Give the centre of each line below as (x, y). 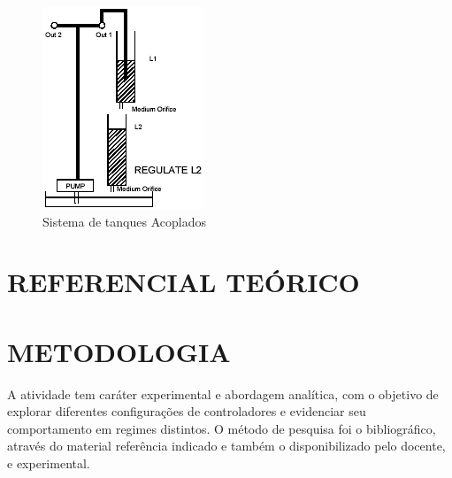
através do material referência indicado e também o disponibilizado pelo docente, (226, 446)
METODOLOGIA (119, 351)
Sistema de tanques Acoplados (124, 221)
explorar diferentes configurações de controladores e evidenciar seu (187, 411)
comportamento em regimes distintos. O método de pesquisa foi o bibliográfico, (222, 428)
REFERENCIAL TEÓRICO (184, 282)
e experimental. (49, 463)
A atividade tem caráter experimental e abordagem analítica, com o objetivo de (223, 393)
